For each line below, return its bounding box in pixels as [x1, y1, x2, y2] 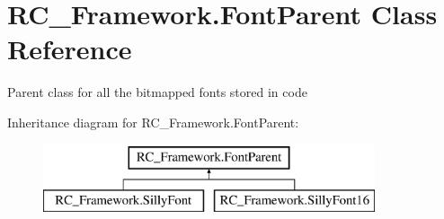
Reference [7, 31, 132, 67]
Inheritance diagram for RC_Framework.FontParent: [7, 112, 299, 131]
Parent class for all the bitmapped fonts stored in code [7, 83, 307, 101]
